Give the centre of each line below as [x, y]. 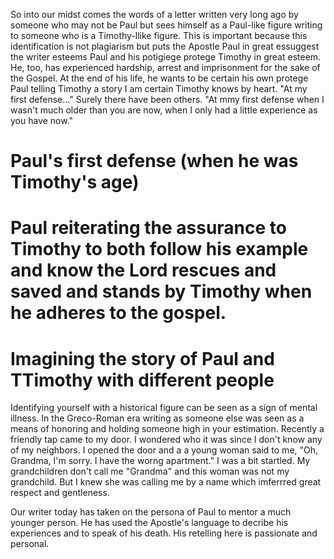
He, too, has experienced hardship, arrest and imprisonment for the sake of [165, 67]
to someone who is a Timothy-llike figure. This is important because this [159, 35]
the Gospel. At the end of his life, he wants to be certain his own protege [159, 78]
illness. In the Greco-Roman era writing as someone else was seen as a [157, 418]
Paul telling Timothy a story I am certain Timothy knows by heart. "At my [159, 88]
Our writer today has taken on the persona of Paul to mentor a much [151, 512]
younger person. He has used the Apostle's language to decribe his [149, 523]
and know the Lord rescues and [143, 270]
